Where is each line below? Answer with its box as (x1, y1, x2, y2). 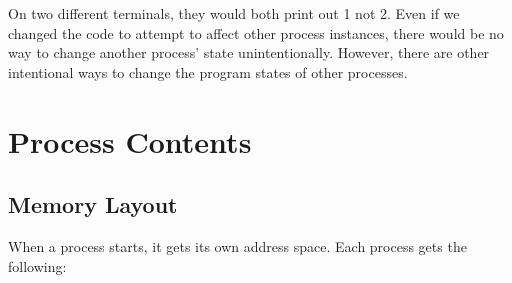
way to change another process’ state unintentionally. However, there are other (8, 42, 490, 63)
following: (8, 255, 67, 276)
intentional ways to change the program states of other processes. (8, 61, 408, 82)
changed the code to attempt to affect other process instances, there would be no (8, 22, 504, 43)
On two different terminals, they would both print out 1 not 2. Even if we (8, 3, 460, 23)
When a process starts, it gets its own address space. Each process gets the (8, 235, 467, 256)
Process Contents (8, 120, 252, 161)
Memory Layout (8, 189, 178, 220)
